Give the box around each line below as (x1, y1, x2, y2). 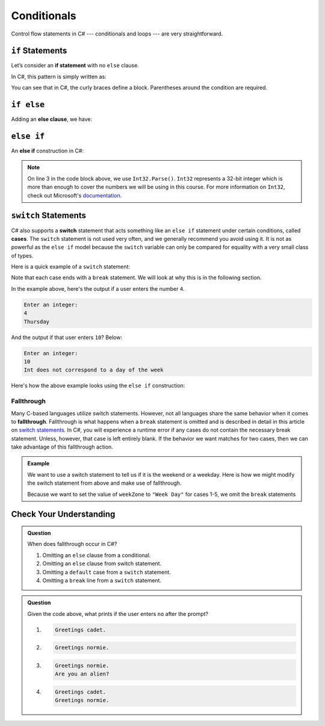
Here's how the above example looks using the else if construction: (11, 382, 185, 389)
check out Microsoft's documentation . (27, 191, 122, 199)
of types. (11, 252, 34, 259)
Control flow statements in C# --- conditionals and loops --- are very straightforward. (11, 30, 223, 37)
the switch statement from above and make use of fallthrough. (27, 479, 182, 487)
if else (11, 100, 45, 110)
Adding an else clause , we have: (11, 116, 93, 123)
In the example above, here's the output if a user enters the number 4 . (11, 285, 185, 292)
